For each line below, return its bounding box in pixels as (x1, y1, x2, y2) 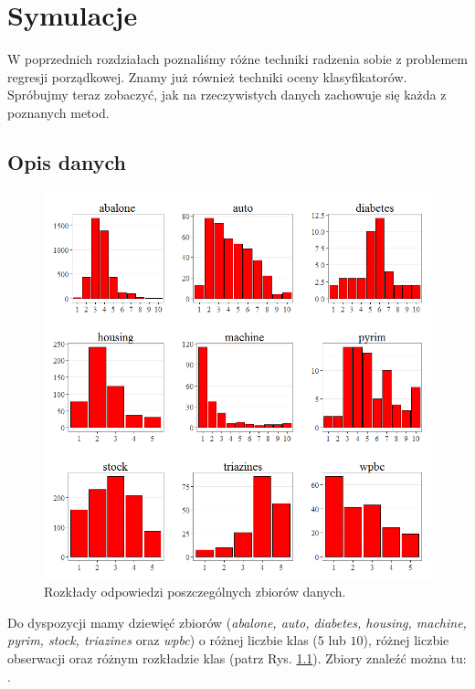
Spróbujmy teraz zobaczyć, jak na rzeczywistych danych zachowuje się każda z (7, 85, 447, 104)
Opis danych (7, 147, 126, 175)
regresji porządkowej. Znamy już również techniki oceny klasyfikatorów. (7, 67, 407, 86)
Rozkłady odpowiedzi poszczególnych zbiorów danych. (44, 582, 346, 601)
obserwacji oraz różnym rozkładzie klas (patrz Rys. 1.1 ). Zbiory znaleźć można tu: (7, 649, 467, 668)
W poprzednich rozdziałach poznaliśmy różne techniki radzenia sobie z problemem (7, 49, 468, 69)
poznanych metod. (7, 102, 110, 122)
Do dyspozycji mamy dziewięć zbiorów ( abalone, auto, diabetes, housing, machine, (7, 612, 467, 631)
